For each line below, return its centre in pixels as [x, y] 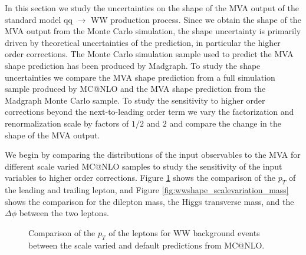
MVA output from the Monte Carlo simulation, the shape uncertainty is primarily [153, 31]
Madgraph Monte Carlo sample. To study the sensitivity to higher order [135, 100]
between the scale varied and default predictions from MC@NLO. [147, 245]
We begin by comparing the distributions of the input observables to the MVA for [153, 155]
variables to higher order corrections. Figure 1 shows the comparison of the [140, 178]
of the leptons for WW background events [184, 232]
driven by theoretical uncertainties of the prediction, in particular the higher [143, 42]
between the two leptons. [64, 213]
